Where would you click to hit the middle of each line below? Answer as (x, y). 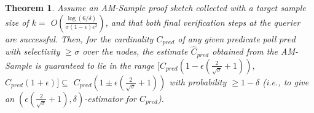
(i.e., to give (286, 81)
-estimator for (111, 98)
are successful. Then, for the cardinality (79, 38)
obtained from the (245, 51)
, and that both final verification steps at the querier (203, 22)
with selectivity (33, 51)
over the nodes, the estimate (135, 51)
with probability (198, 81)
